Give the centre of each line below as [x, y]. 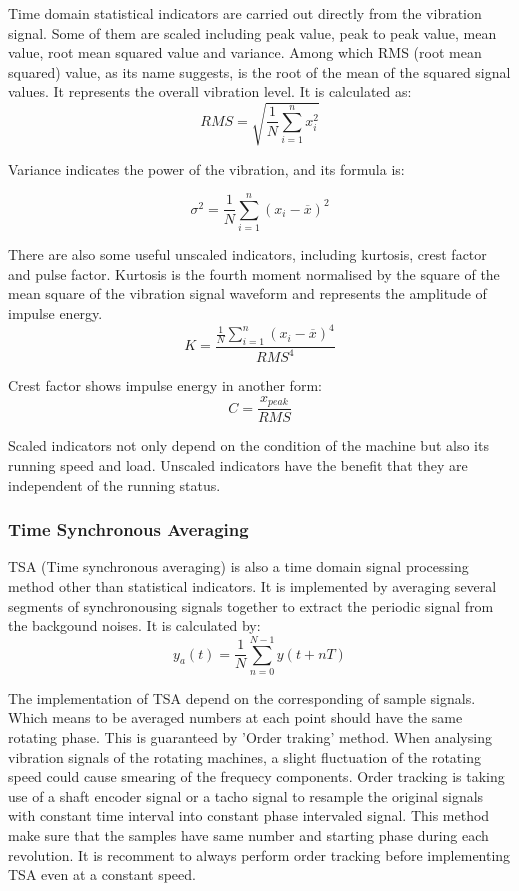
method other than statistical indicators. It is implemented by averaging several [252, 585]
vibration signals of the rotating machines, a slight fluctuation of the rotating [244, 756]
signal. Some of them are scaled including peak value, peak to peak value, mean [252, 32]
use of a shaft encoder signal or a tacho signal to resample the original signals [246, 795]
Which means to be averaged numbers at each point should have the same [235, 717]
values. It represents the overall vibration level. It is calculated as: [210, 91]
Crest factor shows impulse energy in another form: [165, 385]
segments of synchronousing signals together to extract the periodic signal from [251, 605]
